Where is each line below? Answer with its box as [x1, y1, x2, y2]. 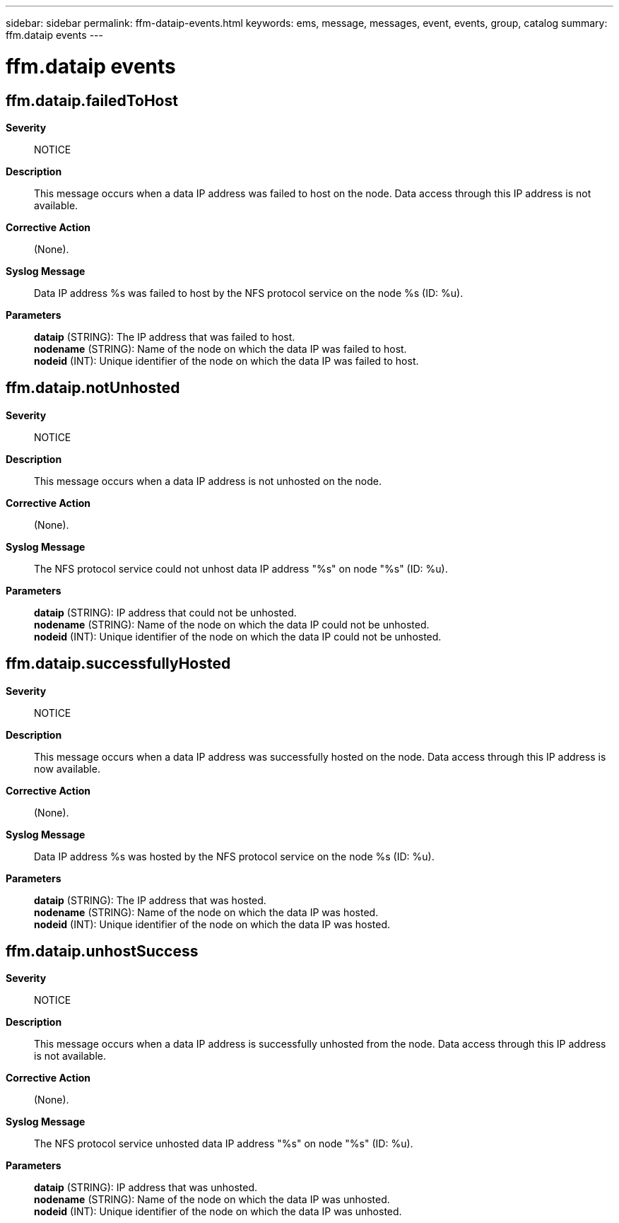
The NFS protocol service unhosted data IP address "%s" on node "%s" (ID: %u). [34, 1137, 413, 1150]
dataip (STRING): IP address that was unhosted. [34, 1181, 258, 1194]
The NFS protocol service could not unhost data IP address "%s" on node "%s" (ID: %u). [34, 562, 448, 575]
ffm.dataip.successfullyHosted [6, 655, 231, 673]
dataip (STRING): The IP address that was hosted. [34, 894, 266, 906]
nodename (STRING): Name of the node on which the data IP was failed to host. [34, 342, 407, 355]
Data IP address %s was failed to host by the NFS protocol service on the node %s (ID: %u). [34, 286, 464, 299]
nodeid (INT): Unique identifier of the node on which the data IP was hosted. [34, 918, 391, 930]
